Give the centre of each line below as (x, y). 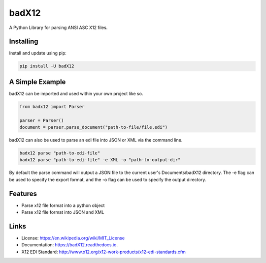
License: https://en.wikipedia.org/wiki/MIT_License (73, 238)
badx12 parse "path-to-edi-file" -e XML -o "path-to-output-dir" (100, 160)
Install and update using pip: (38, 53)
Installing (24, 42)
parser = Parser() (42, 120)
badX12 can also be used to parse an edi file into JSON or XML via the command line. (96, 140)
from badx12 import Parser (52, 106)
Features (23, 193)
